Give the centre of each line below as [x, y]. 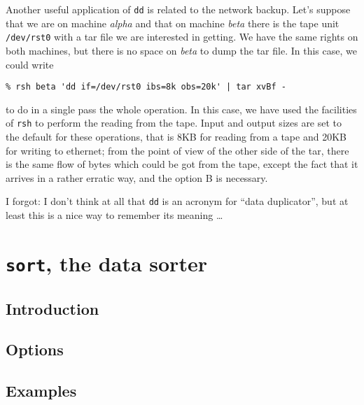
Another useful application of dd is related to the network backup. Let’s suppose [178, 9]
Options [35, 349]
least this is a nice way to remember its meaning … [114, 215]
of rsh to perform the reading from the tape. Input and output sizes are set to [174, 123]
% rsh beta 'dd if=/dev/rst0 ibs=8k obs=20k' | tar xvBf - [146, 87]
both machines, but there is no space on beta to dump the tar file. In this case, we [181, 50]
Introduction [52, 308]
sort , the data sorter [106, 263]
